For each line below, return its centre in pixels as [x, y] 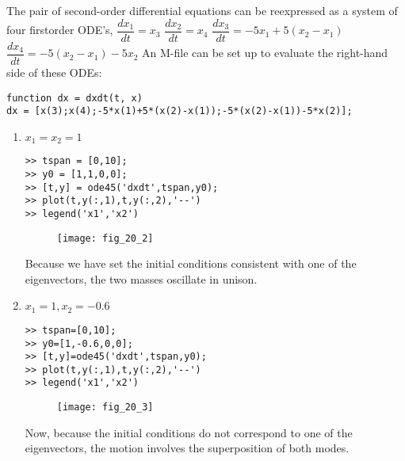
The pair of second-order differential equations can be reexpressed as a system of [202, 11]
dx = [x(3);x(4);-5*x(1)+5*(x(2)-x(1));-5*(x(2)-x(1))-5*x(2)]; [180, 111]
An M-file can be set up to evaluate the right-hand [265, 53]
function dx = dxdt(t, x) [75, 98]
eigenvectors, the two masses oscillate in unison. [141, 278]
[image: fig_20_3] [105, 408]
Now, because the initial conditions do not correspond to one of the [189, 432]
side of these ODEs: [54, 72]
